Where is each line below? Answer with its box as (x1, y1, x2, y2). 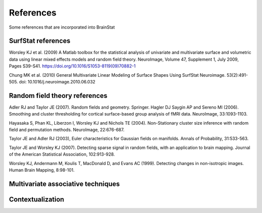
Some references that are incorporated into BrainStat (9, 24, 115, 30)
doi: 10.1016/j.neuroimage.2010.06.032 (19, 79, 96, 85)
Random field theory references (9, 91, 108, 99)
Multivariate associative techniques (9, 180, 120, 188)
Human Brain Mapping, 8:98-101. (9, 167, 75, 173)
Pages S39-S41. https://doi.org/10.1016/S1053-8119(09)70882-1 (9, 63, 136, 69)
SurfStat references (9, 37, 70, 45)
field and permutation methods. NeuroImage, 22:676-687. (9, 127, 125, 133)
